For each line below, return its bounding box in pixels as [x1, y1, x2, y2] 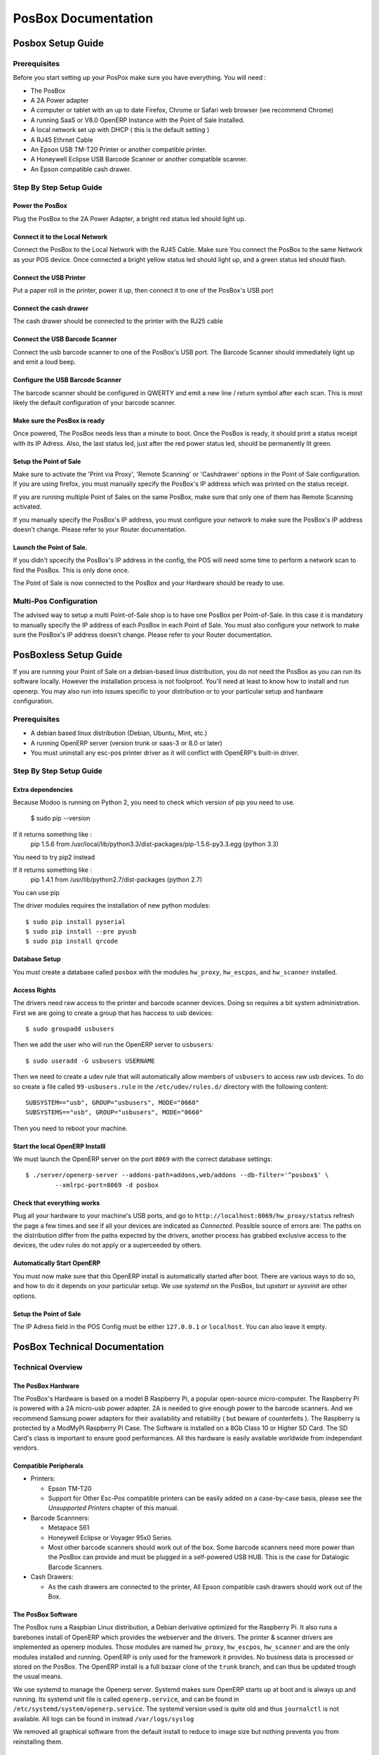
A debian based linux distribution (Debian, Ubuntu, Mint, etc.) [30, 729, 208, 737]
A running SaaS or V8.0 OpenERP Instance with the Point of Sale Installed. [30, 116, 245, 124]
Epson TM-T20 [48, 1484, 92, 1492]
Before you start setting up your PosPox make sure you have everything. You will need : [13, 74, 267, 82]
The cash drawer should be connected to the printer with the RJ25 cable [13, 317, 224, 326]
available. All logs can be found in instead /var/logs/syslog [13, 1714, 194, 1723]
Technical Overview [13, 1362, 83, 1372]
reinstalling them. [13, 1737, 63, 1746]
